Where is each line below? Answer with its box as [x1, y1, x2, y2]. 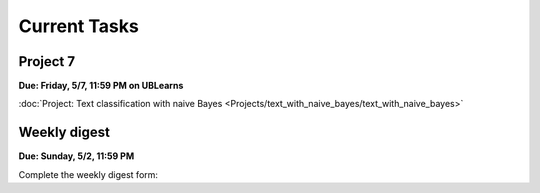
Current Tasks [18, 15, 139, 37]
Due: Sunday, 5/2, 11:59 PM [18, 150, 135, 162]
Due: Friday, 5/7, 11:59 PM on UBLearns [18, 80, 184, 92]
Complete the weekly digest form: [18, 168, 159, 180]
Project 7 [18, 53, 75, 70]
